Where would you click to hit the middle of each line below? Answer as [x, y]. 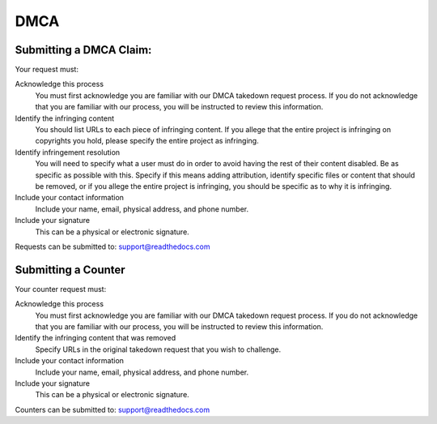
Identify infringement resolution [68, 152]
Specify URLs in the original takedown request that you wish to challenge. [158, 349]
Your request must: [47, 70]
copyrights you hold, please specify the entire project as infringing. [147, 141]
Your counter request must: [61, 289]
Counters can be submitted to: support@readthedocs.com [112, 409]
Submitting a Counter [70, 270]
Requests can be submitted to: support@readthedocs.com [112, 246]
